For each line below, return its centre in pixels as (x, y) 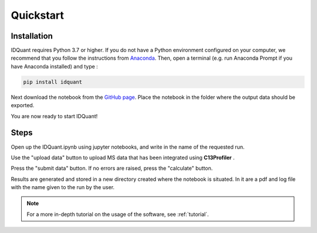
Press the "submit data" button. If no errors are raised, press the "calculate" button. (112, 168)
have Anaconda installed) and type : (54, 66)
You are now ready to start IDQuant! (54, 116)
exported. (23, 105)
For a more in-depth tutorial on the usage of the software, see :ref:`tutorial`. (118, 214)
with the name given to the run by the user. (63, 187)
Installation (32, 36)
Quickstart (38, 15)
